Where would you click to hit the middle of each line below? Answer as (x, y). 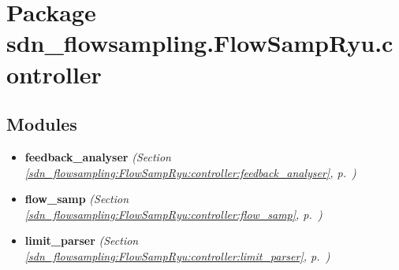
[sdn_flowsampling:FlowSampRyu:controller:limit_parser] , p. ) (177, 255)
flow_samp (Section (77, 199)
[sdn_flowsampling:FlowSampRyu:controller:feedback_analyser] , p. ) (190, 172)
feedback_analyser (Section (98, 156)
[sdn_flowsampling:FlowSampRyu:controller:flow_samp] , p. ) (173, 214)
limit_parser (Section (82, 240)
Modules (42, 124)
